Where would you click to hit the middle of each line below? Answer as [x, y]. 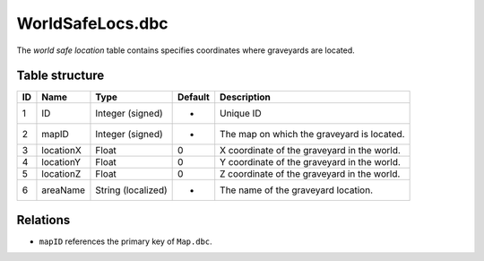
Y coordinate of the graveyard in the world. [310, 162]
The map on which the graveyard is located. [312, 135]
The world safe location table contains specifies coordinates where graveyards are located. [186, 50]
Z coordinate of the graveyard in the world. [310, 174]
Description [245, 97]
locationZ [61, 174]
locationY [61, 162]
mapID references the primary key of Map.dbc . [125, 241]
